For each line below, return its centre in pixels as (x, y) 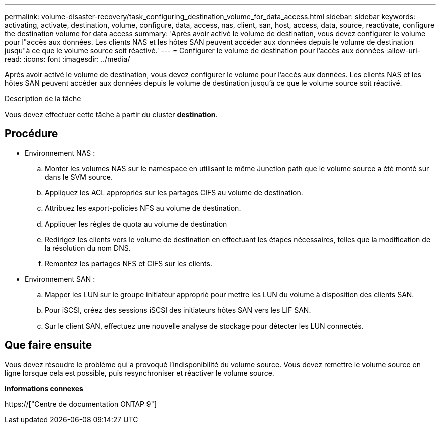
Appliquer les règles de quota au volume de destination (136, 224)
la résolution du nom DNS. (88, 248)
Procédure (31, 134)
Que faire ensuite (48, 345)
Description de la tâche (43, 99)
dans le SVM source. (79, 177)
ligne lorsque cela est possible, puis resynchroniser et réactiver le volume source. (139, 373)
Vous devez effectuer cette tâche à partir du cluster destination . (111, 114)
